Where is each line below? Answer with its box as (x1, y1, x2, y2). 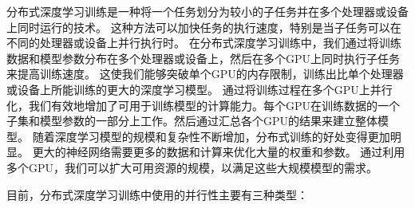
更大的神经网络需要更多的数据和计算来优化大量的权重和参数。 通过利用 (32, 143, 405, 160)
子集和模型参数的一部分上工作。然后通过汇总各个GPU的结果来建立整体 (6, 112, 378, 129)
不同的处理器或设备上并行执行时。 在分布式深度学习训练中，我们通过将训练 (6, 34, 401, 51)
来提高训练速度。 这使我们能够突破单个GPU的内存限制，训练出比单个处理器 (6, 65, 404, 82)
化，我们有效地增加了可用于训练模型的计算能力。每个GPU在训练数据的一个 (6, 96, 401, 113)
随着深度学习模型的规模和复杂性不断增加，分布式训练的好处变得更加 (32, 128, 390, 144)
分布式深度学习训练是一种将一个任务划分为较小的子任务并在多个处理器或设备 (6, 3, 409, 19)
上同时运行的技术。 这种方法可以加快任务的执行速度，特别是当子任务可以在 (6, 18, 401, 35)
